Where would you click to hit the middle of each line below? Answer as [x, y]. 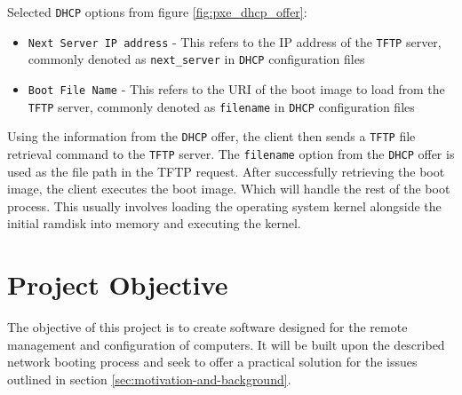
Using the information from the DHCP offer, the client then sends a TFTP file [211, 136]
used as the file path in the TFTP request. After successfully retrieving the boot [226, 171]
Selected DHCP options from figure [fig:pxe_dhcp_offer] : [157, 12]
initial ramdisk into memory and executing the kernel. [154, 223]
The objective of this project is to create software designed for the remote [207, 327]
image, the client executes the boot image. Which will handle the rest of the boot [229, 189]
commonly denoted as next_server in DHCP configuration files [196, 59]
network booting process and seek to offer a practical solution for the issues [212, 362]
